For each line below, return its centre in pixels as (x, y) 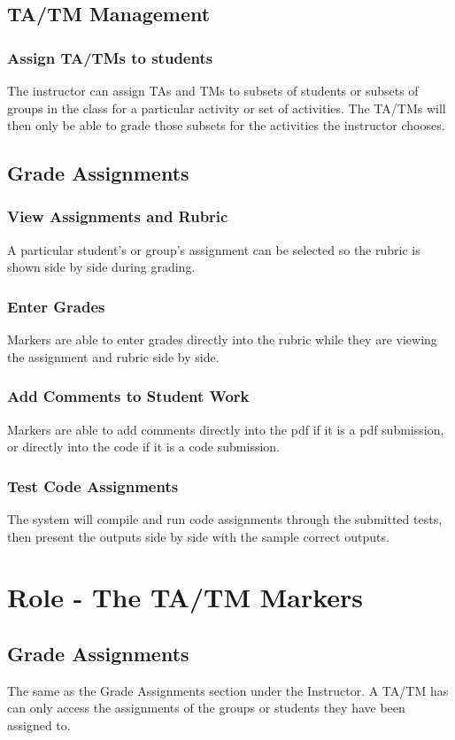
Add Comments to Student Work (128, 396)
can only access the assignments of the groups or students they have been (206, 708)
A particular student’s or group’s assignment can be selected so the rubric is (214, 249)
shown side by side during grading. (101, 267)
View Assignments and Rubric (118, 216)
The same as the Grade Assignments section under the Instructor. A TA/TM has (228, 690)
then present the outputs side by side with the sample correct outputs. (198, 536)
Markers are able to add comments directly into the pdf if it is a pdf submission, (226, 429)
